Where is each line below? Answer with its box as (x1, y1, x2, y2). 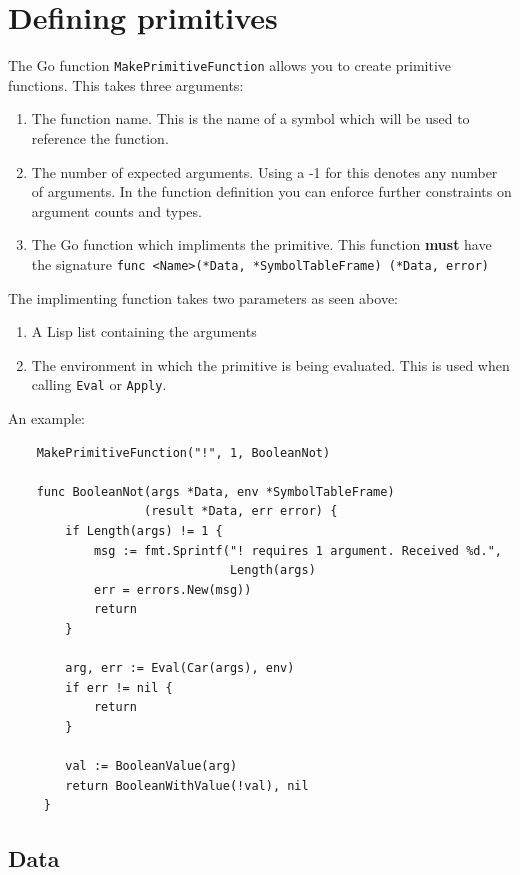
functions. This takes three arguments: (8, 74, 244, 95)
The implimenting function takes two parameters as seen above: (8, 287, 399, 308)
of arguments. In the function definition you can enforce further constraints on (31, 181, 512, 202)
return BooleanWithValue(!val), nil (65, 778, 309, 793)
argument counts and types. (31, 200, 202, 221)
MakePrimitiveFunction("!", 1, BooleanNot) (36, 445, 331, 460)
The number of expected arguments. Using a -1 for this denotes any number (31, 161, 498, 182)
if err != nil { (65, 680, 173, 695)
